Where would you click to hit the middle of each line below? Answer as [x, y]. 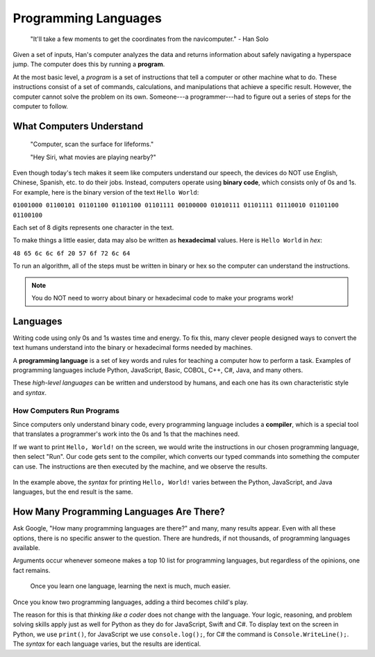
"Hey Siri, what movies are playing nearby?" [93, 157]
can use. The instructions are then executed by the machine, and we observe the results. [140, 467]
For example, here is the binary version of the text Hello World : [106, 192]
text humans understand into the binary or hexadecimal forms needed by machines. [133, 348]
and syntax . [30, 392]
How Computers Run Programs [66, 410]
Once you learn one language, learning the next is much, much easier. [131, 586]
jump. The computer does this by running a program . [89, 64]
